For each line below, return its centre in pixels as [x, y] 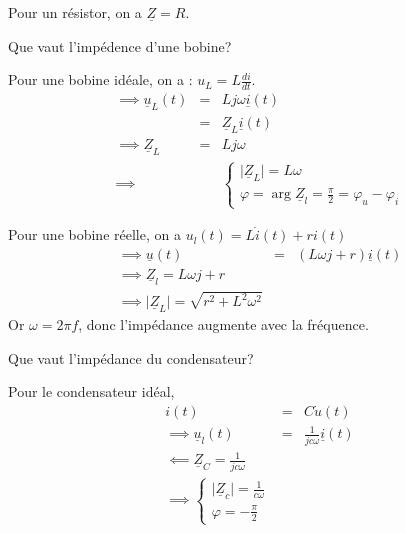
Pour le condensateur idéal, [91, 391]
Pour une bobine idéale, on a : [100, 79]
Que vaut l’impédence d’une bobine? [120, 45]
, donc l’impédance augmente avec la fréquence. [223, 324]
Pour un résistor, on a [75, 12]
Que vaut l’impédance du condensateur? [131, 357]
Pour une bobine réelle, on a [94, 234]
